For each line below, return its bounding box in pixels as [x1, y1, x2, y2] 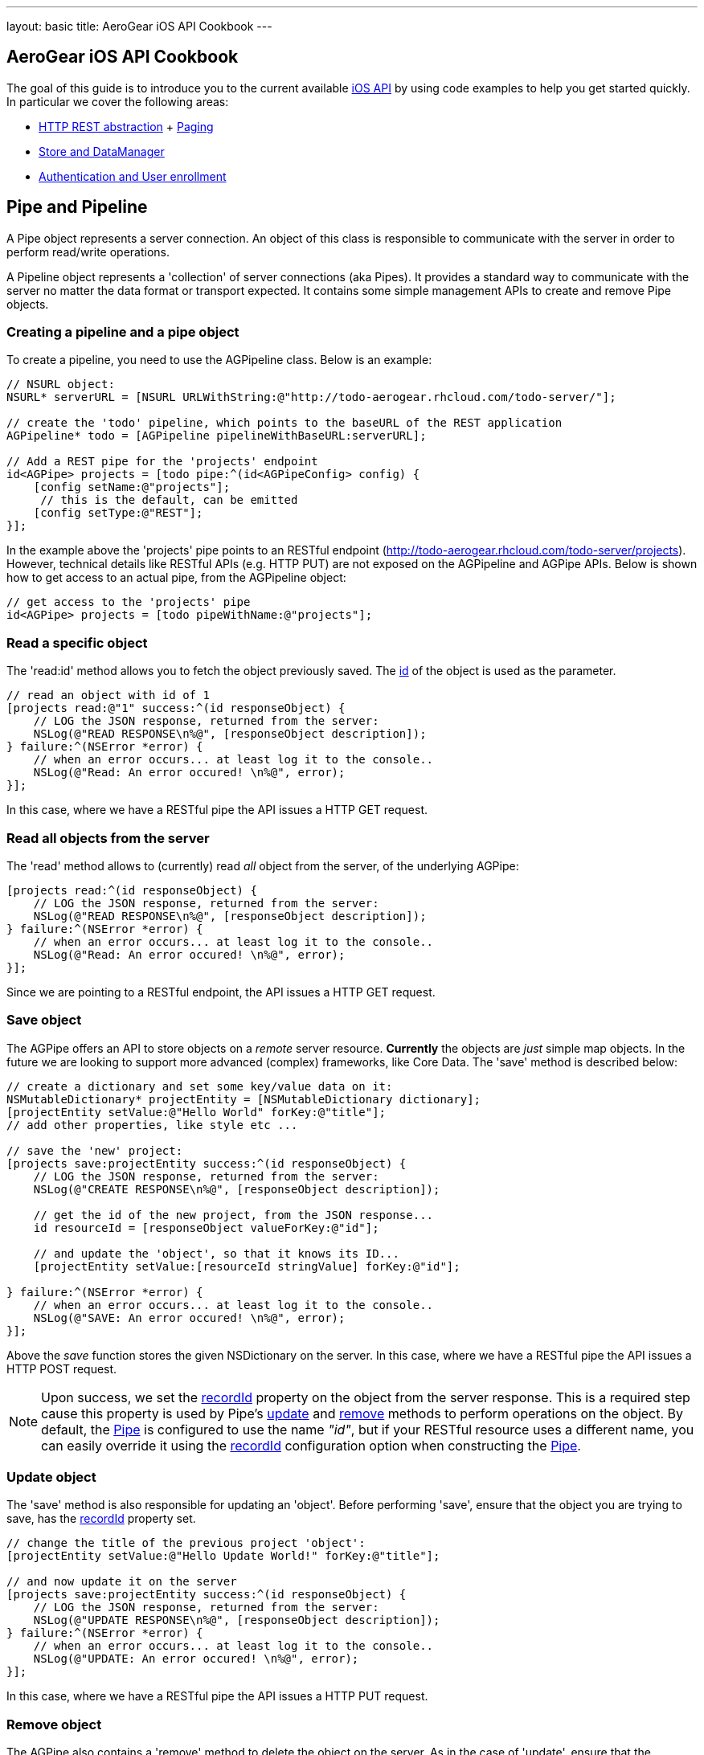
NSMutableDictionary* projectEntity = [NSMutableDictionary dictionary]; [6, 1092, 481, 1106]
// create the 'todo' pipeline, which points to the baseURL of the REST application [6, 416, 563, 430]
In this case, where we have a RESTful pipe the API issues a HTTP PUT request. [6, 1689, 428, 1704]
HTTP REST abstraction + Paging [39, 119, 214, 133]
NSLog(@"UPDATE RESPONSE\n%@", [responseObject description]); [33, 1614, 440, 1627]
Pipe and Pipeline [6, 197, 148, 218]
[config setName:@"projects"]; [33, 481, 231, 494]
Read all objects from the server [6, 829, 210, 846]
